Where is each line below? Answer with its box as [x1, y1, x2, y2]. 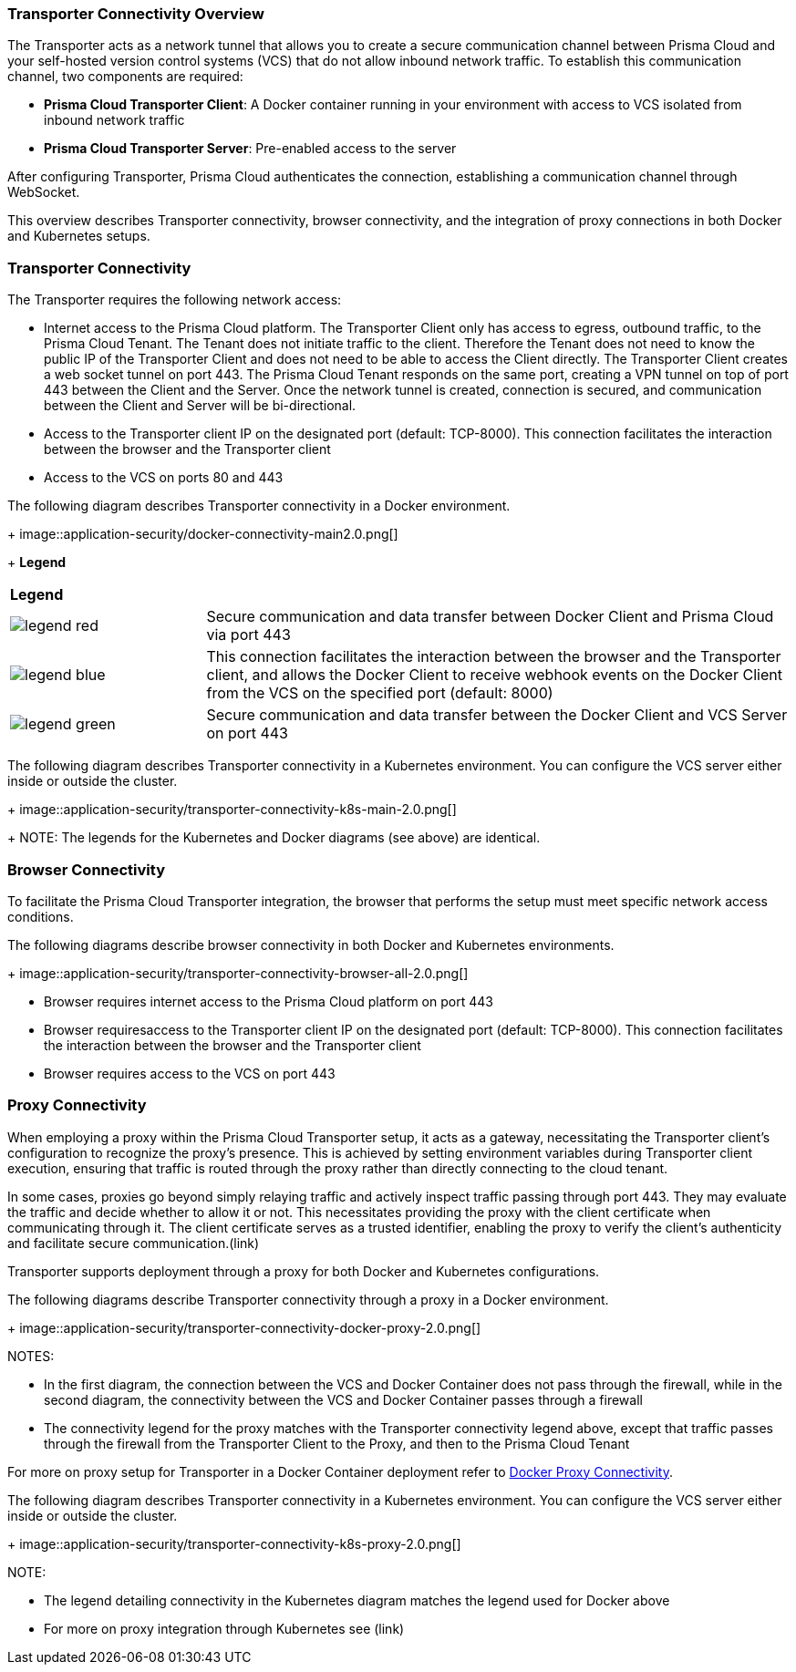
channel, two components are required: [7, 68, 243, 85]
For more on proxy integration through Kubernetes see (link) [44, 1620, 405, 1636]
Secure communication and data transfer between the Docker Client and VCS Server [206, 706, 788, 725]
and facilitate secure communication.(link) [7, 1234, 260, 1251]
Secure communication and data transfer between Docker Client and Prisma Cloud [206, 607, 774, 626]
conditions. [7, 908, 74, 924]
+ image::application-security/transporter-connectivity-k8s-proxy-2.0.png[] [7, 1535, 461, 1552]
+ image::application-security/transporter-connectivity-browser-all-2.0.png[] [7, 965, 469, 981]
